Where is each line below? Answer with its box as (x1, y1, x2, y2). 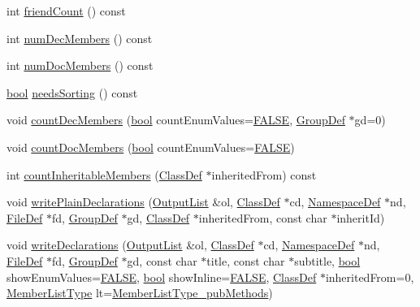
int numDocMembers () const (6, 57, 154, 74)
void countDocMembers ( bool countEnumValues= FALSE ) (6, 138, 295, 155)
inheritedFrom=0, (325, 268, 414, 285)
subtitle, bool (294, 252, 361, 269)
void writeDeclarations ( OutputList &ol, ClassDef (6, 236, 254, 253)
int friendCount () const (6, 2, 126, 19)
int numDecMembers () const (6, 29, 153, 46)
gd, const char (127, 252, 197, 269)
